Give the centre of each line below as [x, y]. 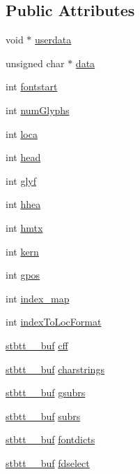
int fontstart [32, 86]
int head [23, 157]
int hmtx [24, 227]
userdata [53, 40]
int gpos [23, 275]
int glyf [21, 180]
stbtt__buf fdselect [48, 462]
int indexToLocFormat [54, 322]
